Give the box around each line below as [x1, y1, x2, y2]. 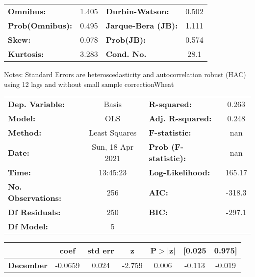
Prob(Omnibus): [8, 20, 73, 31]
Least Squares [89, 127, 137, 138]
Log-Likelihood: [149, 166, 210, 178]
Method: [8, 127, 42, 138]
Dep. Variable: [8, 98, 65, 110]
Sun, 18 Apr [92, 141, 134, 153]
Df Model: [8, 221, 48, 232]
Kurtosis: [8, 48, 44, 59]
